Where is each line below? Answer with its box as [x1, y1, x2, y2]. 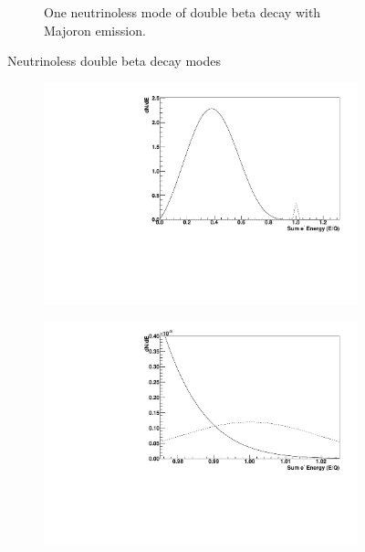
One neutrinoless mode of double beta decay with [44, 3, 321, 21]
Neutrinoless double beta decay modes [7, 51, 221, 70]
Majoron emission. [44, 20, 146, 39]
